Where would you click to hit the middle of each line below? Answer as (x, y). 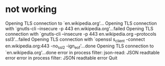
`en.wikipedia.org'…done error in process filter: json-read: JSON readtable (82, 52)
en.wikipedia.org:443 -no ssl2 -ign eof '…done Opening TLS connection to (79, 46)
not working (31, 9)
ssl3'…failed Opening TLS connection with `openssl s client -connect (75, 40)
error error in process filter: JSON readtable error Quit (61, 58)
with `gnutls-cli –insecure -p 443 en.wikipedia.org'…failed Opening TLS (79, 28)
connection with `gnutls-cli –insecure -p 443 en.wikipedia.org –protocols (81, 34)
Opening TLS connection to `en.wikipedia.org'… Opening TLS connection (81, 23)
